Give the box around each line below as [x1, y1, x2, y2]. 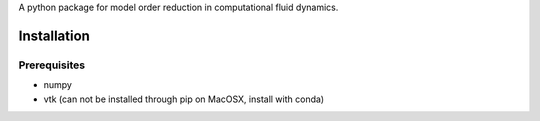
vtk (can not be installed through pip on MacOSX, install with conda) [43, 93, 325, 105]
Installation [18, 27, 90, 44]
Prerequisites [18, 58, 85, 72]
